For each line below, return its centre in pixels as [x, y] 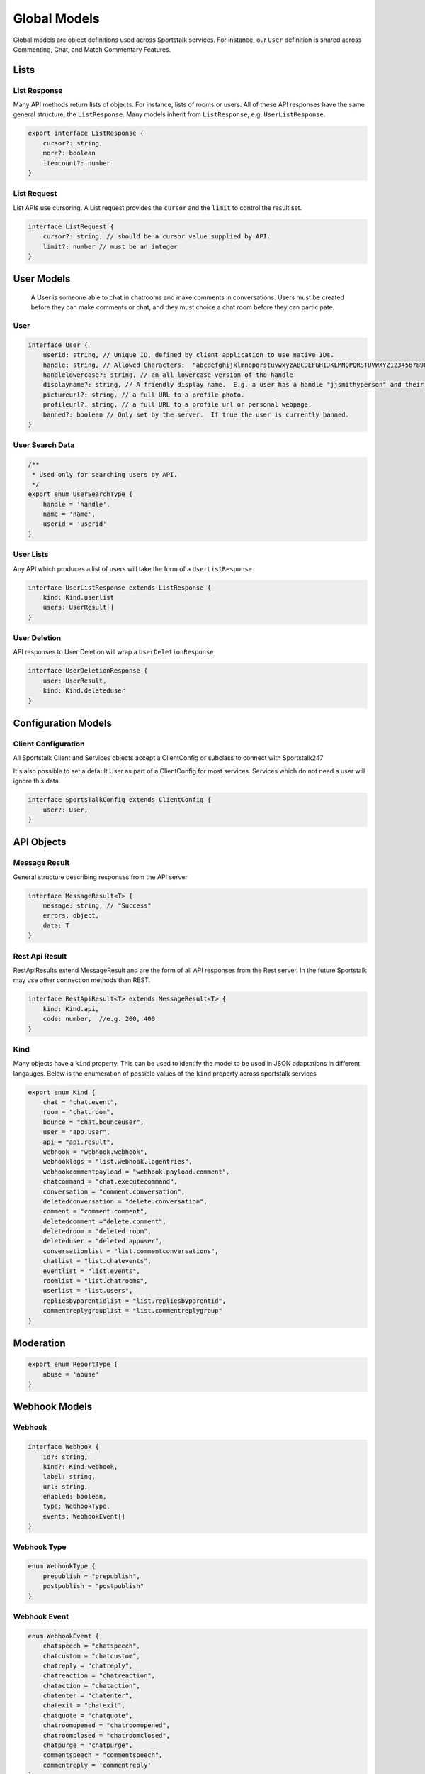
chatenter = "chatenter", [88, 1696]
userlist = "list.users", [88, 1291]
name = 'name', [69, 514]
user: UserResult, [75, 681]
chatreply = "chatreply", [88, 1665]
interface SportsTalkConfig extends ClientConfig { [120, 800]
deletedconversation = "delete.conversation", [125, 1201]
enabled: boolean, [75, 1497]
